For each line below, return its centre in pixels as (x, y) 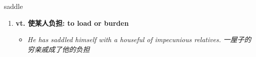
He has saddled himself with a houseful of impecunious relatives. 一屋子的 (139, 39)
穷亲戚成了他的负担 (59, 49)
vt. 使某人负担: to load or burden (72, 23)
